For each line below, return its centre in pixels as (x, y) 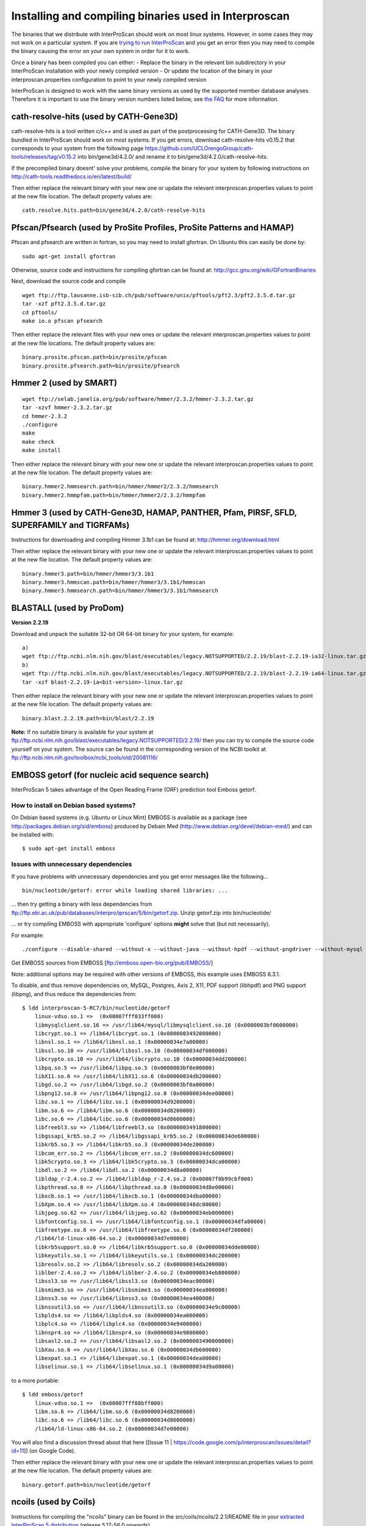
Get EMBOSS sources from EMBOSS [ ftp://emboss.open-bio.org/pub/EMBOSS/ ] (112, 963)
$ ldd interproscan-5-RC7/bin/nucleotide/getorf (96, 1008)
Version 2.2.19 (30, 623)
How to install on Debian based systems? (74, 805)
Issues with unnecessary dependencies (72, 864)
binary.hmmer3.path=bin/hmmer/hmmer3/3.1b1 (88, 573)
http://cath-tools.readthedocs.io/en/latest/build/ (72, 176)
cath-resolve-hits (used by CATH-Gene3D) (95, 117)
